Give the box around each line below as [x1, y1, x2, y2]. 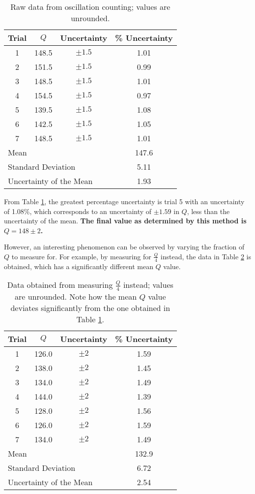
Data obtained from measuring [7, 279, 113, 291]
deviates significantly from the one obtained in [10, 302, 170, 313]
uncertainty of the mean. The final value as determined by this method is [4, 216, 247, 226]
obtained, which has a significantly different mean [4, 261, 153, 271]
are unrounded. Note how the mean [15, 290, 137, 302]
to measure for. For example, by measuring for [11, 251, 151, 261]
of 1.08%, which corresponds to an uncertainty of [4, 206, 152, 216]
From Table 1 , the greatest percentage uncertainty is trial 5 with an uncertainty [4, 196, 245, 206]
